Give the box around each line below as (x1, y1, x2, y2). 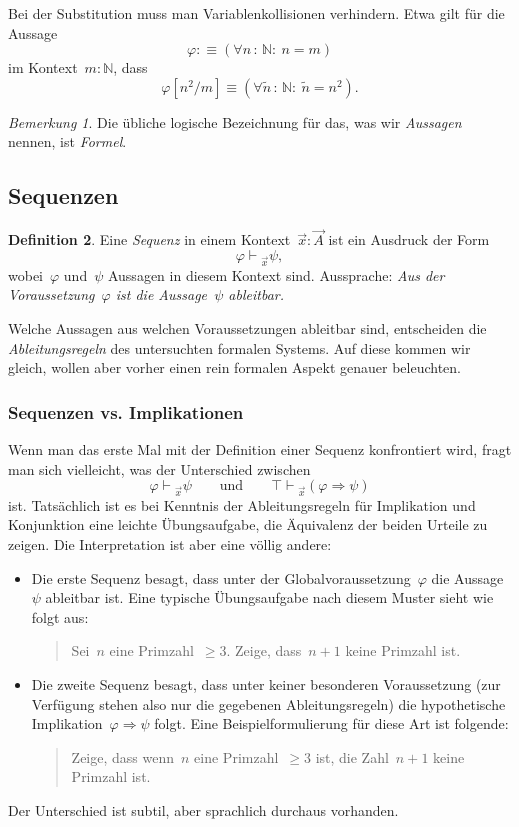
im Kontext (8, 57, 78, 78)
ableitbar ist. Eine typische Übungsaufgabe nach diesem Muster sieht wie (45, 587, 494, 608)
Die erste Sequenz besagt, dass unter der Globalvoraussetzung (31, 567, 411, 588)
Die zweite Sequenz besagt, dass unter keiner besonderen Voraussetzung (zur (31, 674, 501, 695)
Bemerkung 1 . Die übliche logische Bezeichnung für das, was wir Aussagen (8, 111, 462, 132)
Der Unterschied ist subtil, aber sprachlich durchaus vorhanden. (8, 799, 399, 820)
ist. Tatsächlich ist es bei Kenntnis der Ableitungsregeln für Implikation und (8, 494, 476, 515)
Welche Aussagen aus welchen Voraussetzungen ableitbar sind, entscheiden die (8, 317, 487, 338)
